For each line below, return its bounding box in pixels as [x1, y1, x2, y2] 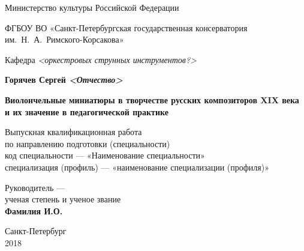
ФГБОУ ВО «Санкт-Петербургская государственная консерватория [5, 21, 248, 34]
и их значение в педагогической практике [5, 105, 168, 118]
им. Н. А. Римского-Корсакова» [5, 33, 124, 46]
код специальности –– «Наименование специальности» [5, 149, 205, 162]
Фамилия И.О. [5, 204, 63, 217]
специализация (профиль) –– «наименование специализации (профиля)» [5, 160, 269, 173]
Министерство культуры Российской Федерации [5, 1, 179, 13]
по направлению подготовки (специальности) [5, 137, 170, 150]
